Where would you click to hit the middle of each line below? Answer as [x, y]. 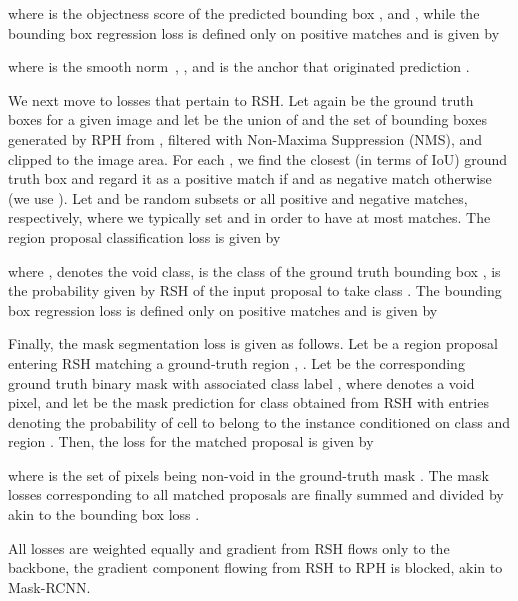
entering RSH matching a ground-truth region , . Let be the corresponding [236, 362]
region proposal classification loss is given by [144, 236]
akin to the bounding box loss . [104, 514]
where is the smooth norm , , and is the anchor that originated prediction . [239, 66]
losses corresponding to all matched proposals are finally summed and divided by [256, 494]
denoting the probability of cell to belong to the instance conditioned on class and [259, 421]
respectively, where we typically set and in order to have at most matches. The [249, 217]
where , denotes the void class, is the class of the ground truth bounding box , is [254, 270]
